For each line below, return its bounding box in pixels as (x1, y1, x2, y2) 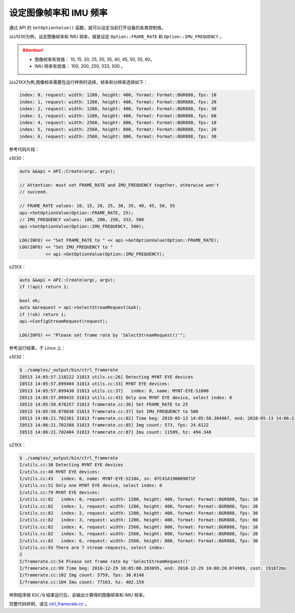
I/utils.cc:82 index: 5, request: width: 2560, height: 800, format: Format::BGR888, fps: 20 (19, 531, 258, 537)
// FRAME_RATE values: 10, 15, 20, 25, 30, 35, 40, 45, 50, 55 (19, 203, 176, 209)
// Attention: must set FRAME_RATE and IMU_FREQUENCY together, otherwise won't (19, 182, 219, 188)
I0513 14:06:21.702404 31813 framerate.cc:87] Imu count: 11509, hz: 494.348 (19, 429, 211, 435)
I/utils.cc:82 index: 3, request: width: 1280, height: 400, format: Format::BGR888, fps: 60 (19, 517, 258, 523)
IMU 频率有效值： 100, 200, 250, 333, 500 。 (34, 63, 125, 69)
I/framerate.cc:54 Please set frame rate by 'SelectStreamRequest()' (19, 558, 191, 564)
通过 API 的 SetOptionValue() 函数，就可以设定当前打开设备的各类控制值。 (9, 25, 166, 31)
